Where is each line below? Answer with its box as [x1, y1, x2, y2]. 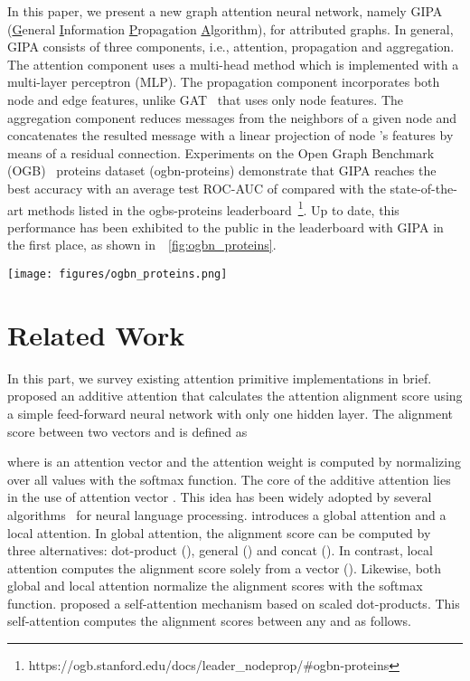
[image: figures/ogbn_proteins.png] [7, 267, 228, 280]
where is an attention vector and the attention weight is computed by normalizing [7, 452, 461, 471]
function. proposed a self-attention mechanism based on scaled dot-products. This [7, 593, 460, 612]
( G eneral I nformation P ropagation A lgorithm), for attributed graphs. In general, [7, 19, 454, 38]
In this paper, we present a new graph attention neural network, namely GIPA [7, 2, 443, 20]
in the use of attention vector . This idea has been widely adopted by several [7, 487, 432, 506]
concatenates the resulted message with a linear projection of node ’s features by [7, 126, 454, 145]
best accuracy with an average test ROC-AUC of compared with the [7, 178, 386, 197]
